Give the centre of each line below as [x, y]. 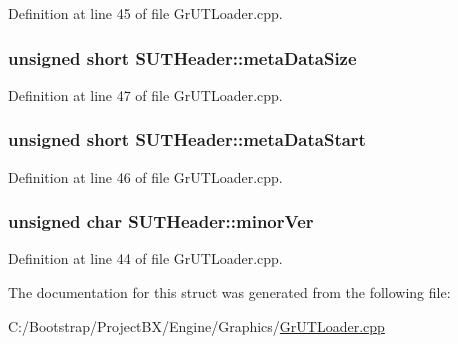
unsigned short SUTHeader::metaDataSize [182, 57]
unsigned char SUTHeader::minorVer [161, 221]
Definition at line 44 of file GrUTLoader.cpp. [145, 258]
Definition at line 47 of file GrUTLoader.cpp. [145, 94]
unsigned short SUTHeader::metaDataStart [187, 139]
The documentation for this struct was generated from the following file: [229, 292]
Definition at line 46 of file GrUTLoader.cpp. [145, 176]
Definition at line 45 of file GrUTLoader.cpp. [145, 13]
